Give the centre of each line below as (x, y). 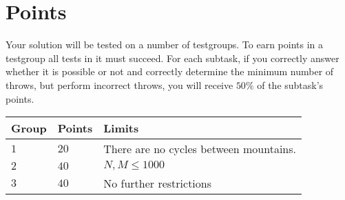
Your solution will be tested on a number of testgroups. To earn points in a (165, 44)
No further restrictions (158, 183)
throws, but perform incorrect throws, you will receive (119, 84)
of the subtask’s (290, 84)
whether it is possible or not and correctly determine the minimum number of (170, 71)
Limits (121, 128)
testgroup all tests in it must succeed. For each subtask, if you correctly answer (172, 58)
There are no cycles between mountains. (200, 149)
